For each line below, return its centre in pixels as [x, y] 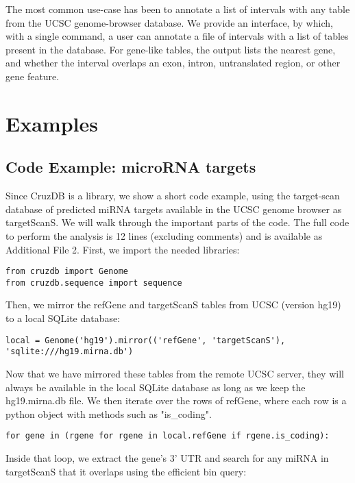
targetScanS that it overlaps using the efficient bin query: [126, 471]
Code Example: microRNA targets [131, 167]
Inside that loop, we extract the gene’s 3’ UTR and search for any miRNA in [167, 457]
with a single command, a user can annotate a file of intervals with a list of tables [177, 36]
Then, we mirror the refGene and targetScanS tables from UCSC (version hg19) [173, 305]
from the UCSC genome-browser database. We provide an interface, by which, [169, 22]
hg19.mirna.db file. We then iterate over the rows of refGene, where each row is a [176, 400]
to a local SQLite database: [63, 318]
